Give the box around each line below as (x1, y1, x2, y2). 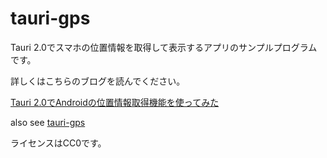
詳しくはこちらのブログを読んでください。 (10, 75, 186, 87)
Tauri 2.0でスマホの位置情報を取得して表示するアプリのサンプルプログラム (10, 41, 318, 53)
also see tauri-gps (10, 116, 86, 128)
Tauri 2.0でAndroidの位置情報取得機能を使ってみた (10, 96, 220, 108)
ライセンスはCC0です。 (10, 137, 107, 149)
